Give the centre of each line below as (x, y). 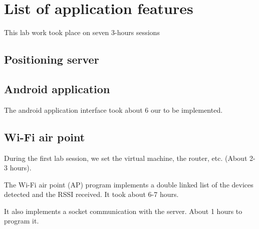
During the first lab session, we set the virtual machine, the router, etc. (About (126, 158)
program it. (22, 221)
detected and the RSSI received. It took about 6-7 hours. (91, 194)
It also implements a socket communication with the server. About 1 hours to (123, 211)
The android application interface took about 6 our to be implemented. (113, 109)
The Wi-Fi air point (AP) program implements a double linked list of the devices (129, 184)
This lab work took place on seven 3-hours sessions (82, 32)
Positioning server (52, 59)
